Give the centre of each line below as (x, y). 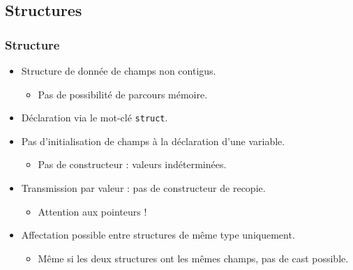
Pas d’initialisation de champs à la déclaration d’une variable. (153, 141)
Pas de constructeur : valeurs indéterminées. (132, 164)
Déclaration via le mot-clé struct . (95, 118)
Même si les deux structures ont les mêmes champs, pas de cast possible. (193, 258)
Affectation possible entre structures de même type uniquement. (158, 235)
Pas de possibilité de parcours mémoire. (123, 94)
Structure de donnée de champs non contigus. (119, 70)
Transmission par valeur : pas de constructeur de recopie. (143, 188)
